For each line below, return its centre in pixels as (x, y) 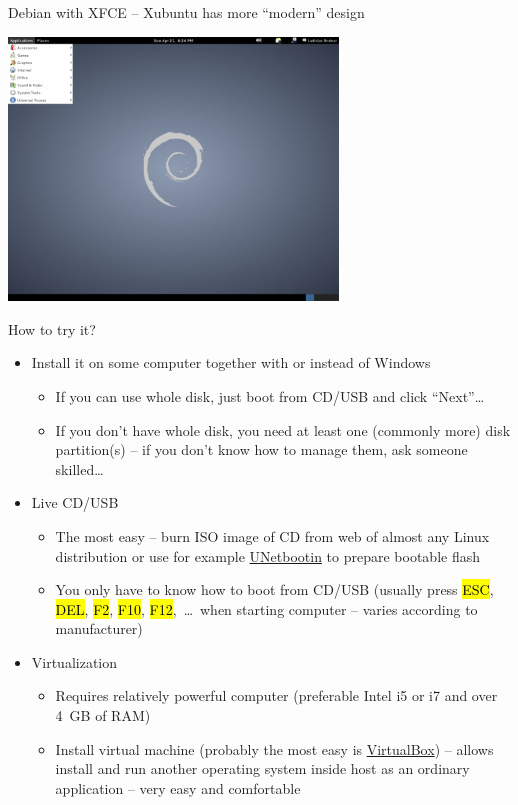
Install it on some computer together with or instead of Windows (231, 362)
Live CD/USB (75, 502)
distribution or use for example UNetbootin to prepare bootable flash (267, 555)
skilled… (79, 468)
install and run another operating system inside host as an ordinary (262, 768)
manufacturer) (99, 628)
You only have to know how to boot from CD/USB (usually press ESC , (274, 589)
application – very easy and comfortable (178, 787)
